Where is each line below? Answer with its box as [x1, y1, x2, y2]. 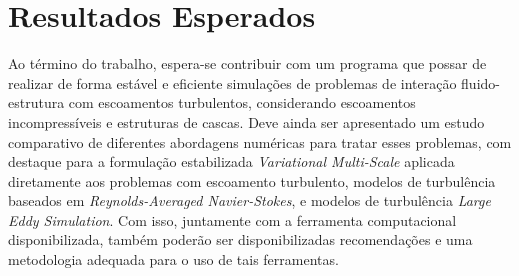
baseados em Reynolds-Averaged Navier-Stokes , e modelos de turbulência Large [8, 190, 491, 211]
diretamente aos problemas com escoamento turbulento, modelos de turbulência [8, 170, 496, 191]
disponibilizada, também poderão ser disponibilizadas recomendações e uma [8, 229, 473, 250]
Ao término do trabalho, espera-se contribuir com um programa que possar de [8, 53, 487, 74]
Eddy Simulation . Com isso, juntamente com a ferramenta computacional [8, 209, 457, 230]
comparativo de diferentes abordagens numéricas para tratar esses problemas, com [8, 131, 512, 152]
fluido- [461, 72, 500, 93]
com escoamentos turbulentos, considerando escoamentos [68, 92, 416, 113]
